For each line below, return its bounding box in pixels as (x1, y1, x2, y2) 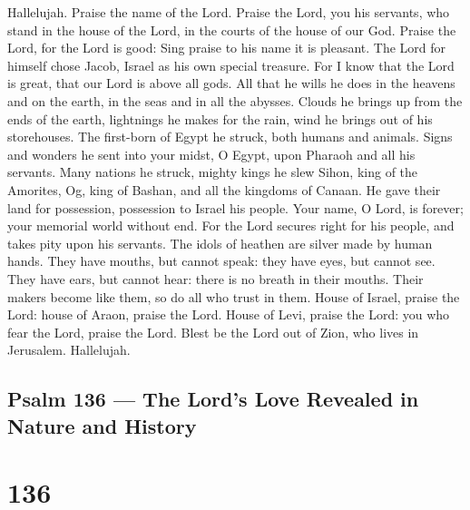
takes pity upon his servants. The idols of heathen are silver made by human (7, 233, 433, 252)
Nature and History (7, 411, 197, 439)
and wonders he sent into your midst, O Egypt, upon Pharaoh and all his (7, 144, 416, 163)
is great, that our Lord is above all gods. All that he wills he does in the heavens (7, 74, 455, 93)
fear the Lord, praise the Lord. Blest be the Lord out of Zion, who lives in (7, 322, 419, 341)
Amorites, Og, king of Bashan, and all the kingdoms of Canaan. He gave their (7, 180, 441, 199)
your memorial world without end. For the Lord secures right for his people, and (7, 216, 455, 235)
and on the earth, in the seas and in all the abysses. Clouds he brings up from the (7, 91, 463, 110)
